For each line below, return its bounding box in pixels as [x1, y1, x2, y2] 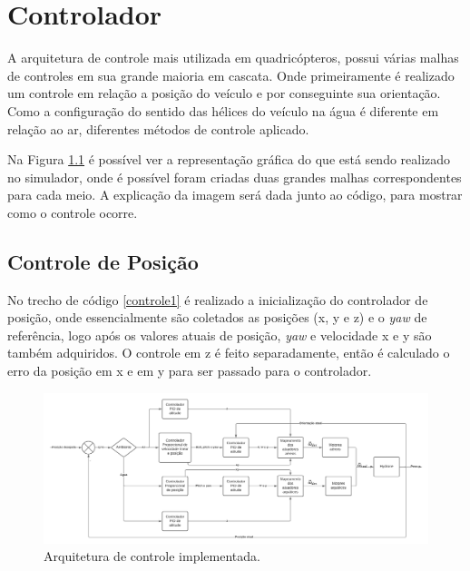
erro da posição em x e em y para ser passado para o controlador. [7, 361, 372, 380]
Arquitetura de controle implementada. [44, 546, 260, 566]
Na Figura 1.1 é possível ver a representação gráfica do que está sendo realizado [7, 150, 451, 169]
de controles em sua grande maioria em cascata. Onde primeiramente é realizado [7, 65, 455, 84]
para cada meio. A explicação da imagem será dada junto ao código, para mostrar [7, 185, 463, 204]
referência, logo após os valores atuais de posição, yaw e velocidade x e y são [7, 325, 432, 344]
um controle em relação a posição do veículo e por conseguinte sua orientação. [7, 84, 441, 103]
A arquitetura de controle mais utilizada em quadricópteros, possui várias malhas [7, 48, 459, 67]
